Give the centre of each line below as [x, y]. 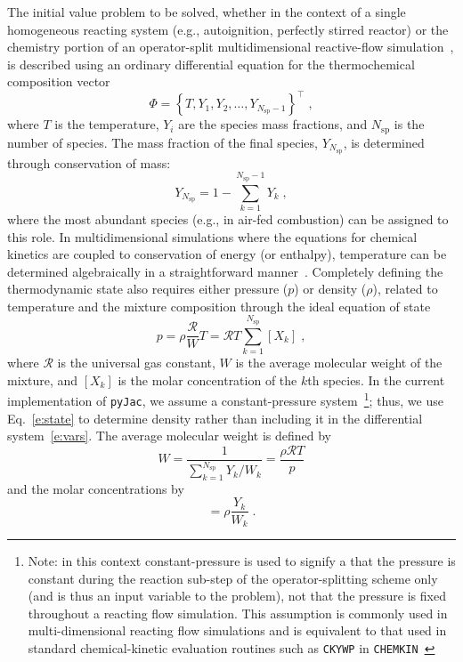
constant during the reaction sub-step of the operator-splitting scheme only [233, 578]
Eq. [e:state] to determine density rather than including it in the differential [215, 418]
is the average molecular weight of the [339, 362]
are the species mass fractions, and [273, 124]
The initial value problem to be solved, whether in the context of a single [207, 12]
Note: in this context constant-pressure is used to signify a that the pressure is [242, 561]
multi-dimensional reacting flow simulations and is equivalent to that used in [237, 630]
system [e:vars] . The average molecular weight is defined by [169, 436]
